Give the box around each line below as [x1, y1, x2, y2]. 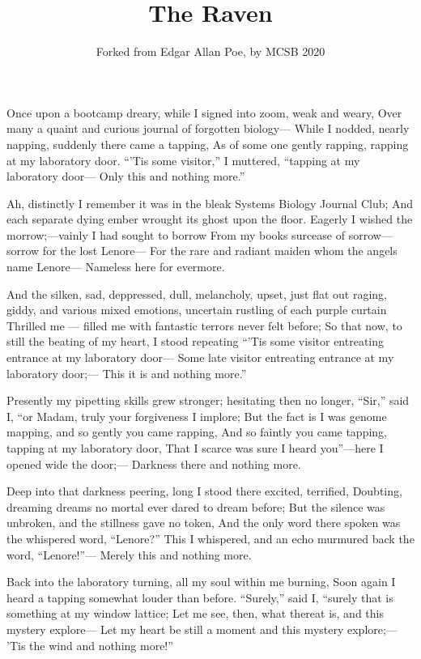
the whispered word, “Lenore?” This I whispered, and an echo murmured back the [6, 529, 415, 546]
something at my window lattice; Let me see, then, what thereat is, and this [6, 605, 384, 622]
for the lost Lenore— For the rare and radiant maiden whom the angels [42, 242, 398, 259]
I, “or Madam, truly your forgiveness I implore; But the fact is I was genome [6, 407, 387, 424]
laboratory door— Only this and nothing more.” [6, 168, 245, 185]
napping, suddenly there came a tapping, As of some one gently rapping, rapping [6, 135, 409, 152]
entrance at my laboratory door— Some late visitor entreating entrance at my [6, 349, 394, 366]
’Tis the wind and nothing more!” [6, 636, 173, 653]
